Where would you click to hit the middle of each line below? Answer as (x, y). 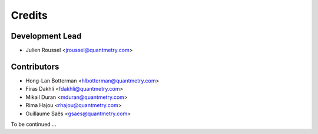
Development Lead (46, 36)
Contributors (35, 66)
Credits (29, 15)
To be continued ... (34, 124)
